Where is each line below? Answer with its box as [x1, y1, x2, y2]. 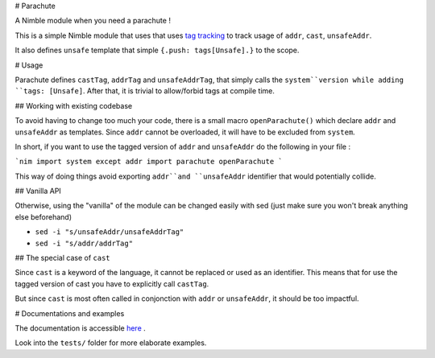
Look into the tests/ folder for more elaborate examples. [14, 338, 207, 348]
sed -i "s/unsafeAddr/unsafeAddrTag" [35, 228, 184, 237]
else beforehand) [14, 212, 72, 221]
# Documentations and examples [14, 308, 125, 318]
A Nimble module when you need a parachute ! [14, 16, 171, 26]
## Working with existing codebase [14, 101, 133, 110]
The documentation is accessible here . [14, 323, 147, 333]
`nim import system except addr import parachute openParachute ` [14, 157, 284, 167]
